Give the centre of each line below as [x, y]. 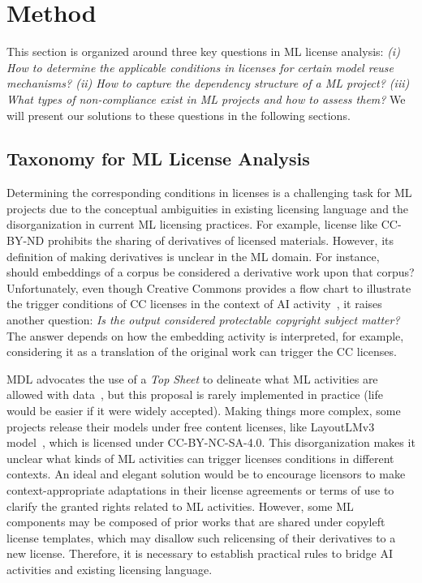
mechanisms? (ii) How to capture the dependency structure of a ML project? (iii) [208, 83]
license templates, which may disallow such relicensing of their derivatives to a [201, 537]
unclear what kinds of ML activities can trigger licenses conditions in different [200, 458]
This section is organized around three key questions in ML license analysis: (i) [203, 51]
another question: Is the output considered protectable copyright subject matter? [203, 320]
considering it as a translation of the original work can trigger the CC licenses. [202, 352]
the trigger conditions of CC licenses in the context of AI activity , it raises [194, 304]
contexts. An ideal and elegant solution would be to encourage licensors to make [206, 474]
